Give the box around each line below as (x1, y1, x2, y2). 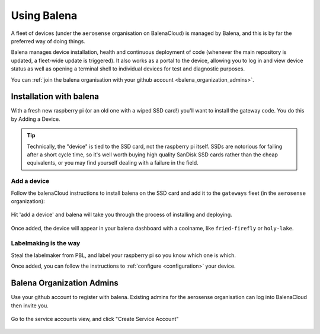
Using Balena (11, 9, 78, 22)
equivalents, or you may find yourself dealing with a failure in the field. (27, 159, 199, 166)
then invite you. (11, 302, 49, 309)
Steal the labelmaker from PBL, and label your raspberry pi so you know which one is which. (11, 252, 236, 259)
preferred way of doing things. (11, 37, 86, 44)
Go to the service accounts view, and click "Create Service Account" (11, 315, 179, 322)
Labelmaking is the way (11, 239, 81, 248)
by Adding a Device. (11, 115, 60, 123)
